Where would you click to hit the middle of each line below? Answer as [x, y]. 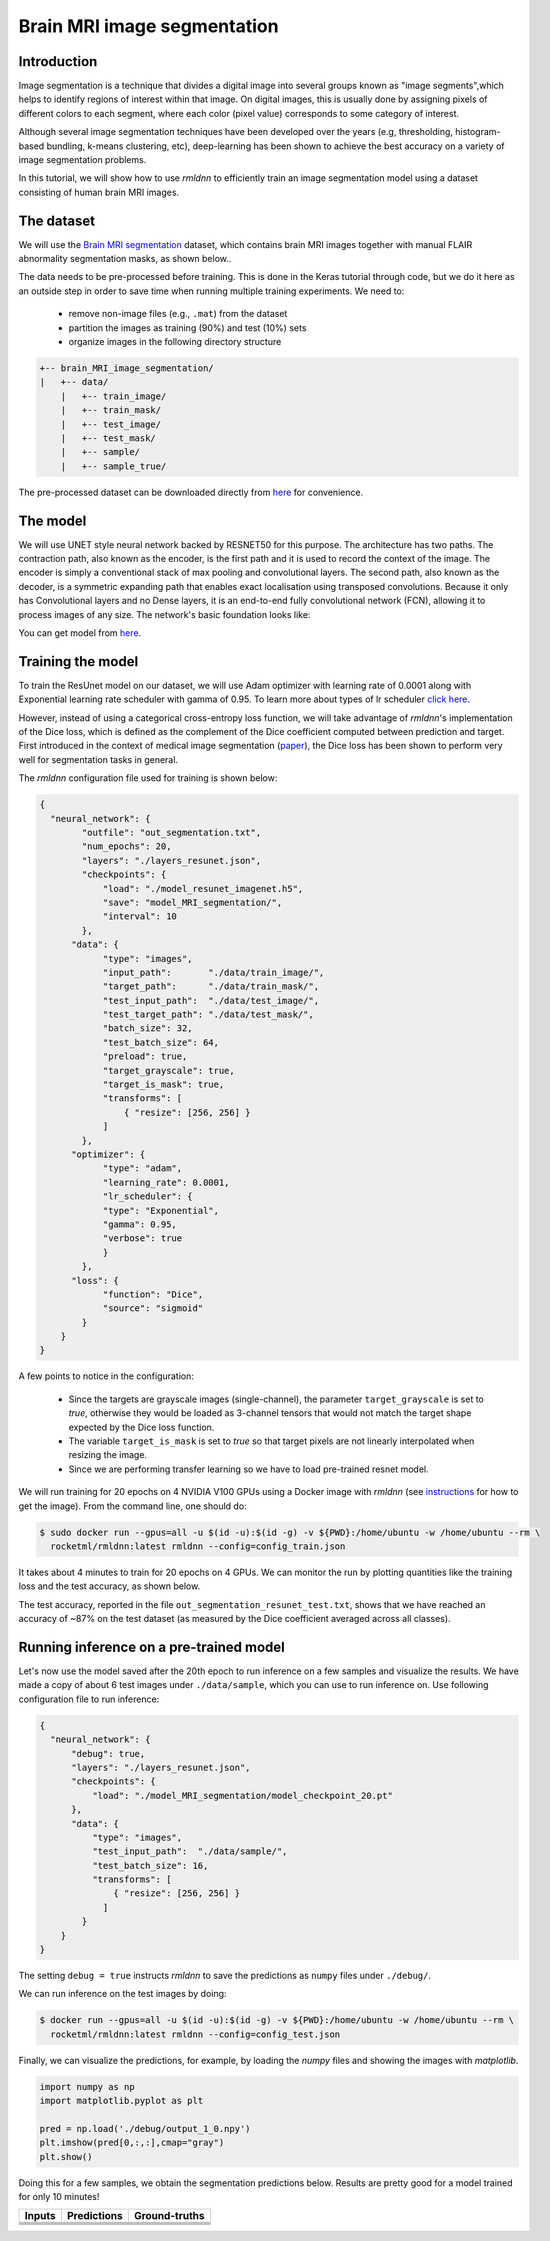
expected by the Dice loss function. [141, 1427]
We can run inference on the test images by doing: [122, 1994]
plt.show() [66, 2156]
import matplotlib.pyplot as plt [121, 2101]
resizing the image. [108, 1455]
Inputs [40, 2216]
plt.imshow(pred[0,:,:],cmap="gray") [132, 2143]
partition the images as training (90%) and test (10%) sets [187, 327]
